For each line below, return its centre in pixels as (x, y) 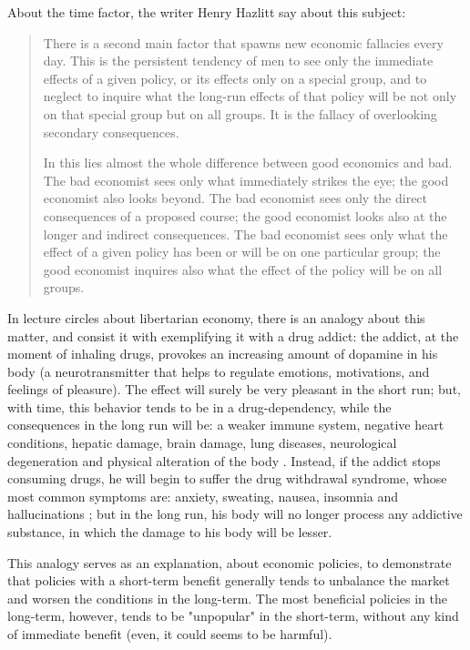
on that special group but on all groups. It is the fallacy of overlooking (240, 113)
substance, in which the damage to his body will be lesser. (170, 532)
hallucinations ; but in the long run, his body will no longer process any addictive (235, 514)
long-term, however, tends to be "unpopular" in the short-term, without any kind (233, 616)
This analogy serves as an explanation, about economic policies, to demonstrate (230, 562)
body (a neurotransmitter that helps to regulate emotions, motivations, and (219, 371)
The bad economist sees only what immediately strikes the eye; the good (246, 180)
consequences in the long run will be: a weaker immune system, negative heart (226, 425)
